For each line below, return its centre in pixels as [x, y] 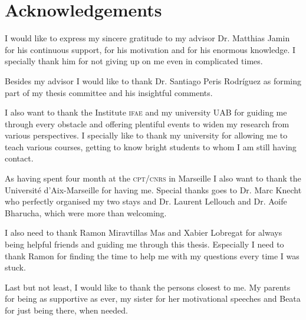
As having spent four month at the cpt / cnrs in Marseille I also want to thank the [153, 178]
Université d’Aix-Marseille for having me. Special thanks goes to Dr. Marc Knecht [153, 189]
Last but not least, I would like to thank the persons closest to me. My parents [148, 287]
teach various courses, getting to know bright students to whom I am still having [151, 146]
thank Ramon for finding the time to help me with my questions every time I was [152, 255]
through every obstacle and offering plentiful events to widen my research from [147, 123]
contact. [19, 158]
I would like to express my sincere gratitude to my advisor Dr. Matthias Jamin [147, 38]
